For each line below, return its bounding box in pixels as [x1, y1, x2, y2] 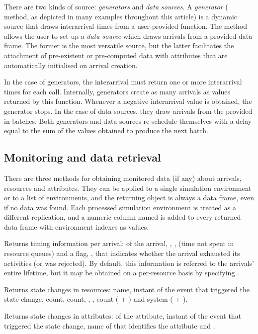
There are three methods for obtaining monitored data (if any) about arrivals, [4, 172, 242, 183]
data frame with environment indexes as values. [4, 221, 149, 232]
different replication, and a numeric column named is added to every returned [4, 212, 241, 222]
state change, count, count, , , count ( [4, 294, 119, 304]
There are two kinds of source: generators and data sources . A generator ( [4, 1, 228, 11]
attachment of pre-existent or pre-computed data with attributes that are [4, 50, 228, 60]
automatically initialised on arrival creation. [4, 60, 138, 70]
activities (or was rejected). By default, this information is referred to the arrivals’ [4, 257, 254, 268]
